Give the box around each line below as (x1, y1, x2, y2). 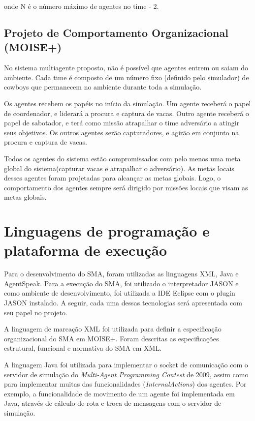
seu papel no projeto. (4, 307, 67, 317)
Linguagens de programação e (4, 221, 210, 241)
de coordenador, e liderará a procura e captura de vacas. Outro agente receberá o (4, 108, 249, 118)
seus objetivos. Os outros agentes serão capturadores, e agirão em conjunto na (4, 127, 239, 137)
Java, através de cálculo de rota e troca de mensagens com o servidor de (4, 398, 222, 408)
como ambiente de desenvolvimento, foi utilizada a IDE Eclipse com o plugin (4, 288, 235, 298)
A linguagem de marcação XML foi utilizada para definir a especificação (4, 324, 222, 334)
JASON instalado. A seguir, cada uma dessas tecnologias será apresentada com (4, 298, 242, 307)
